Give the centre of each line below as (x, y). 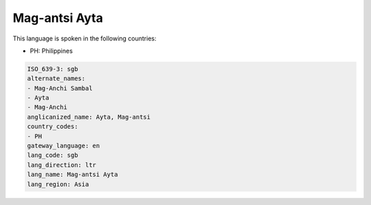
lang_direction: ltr (61, 165)
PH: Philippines (52, 51)
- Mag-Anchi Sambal (60, 88)
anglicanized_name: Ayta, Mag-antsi (89, 117)
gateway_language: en (64, 146)
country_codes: (53, 126)
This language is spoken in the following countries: (85, 38)
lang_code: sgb (53, 155)
